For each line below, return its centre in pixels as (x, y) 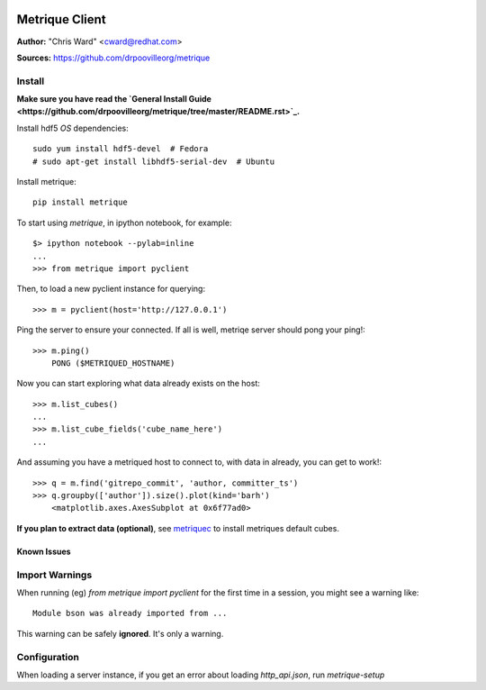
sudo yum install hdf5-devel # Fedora (121, 149)
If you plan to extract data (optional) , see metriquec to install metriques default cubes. (178, 528)
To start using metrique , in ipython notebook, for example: (124, 222)
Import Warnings (54, 575)
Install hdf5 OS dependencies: (73, 128)
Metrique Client (62, 19)
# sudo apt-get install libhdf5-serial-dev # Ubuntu (153, 161)
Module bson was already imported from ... (130, 613)
